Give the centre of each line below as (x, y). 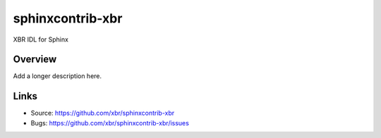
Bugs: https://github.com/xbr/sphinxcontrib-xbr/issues (110, 123)
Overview (35, 59)
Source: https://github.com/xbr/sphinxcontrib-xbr (103, 113)
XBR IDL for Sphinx (41, 39)
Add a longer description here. (58, 76)
